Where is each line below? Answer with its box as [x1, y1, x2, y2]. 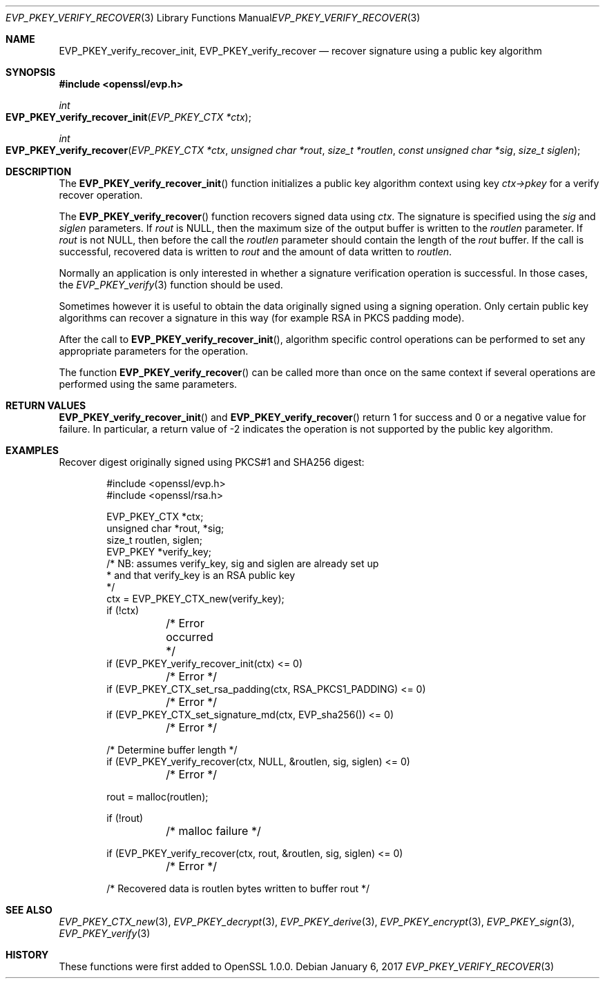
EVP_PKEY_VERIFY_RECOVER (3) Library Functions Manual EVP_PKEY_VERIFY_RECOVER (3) [6, 12, 421, 23]
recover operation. [59, 189, 143, 201]
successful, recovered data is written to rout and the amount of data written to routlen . [59, 246, 452, 257]
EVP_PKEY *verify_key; [106, 546, 211, 558]
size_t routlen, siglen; [106, 534, 203, 546]
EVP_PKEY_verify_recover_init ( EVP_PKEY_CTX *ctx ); [6, 111, 251, 123]
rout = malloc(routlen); [106, 791, 209, 803]
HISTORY [6, 949, 49, 961]
